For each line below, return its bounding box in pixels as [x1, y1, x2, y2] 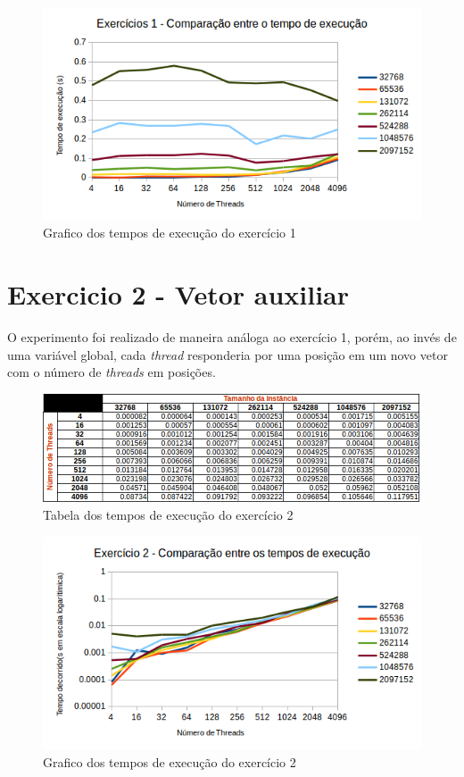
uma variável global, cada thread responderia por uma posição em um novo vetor [7, 345, 448, 363]
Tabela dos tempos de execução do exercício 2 [43, 505, 294, 524]
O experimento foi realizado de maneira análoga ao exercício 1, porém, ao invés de [7, 327, 457, 346]
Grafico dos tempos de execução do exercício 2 [43, 753, 296, 772]
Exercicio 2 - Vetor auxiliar [7, 275, 350, 312]
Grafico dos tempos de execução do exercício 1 [43, 223, 296, 242]
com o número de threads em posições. [7, 363, 216, 381]
